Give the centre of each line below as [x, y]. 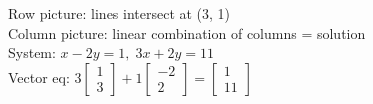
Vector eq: [39, 76]
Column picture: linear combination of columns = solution [187, 32]
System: [32, 52]
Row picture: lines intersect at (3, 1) [119, 13]
